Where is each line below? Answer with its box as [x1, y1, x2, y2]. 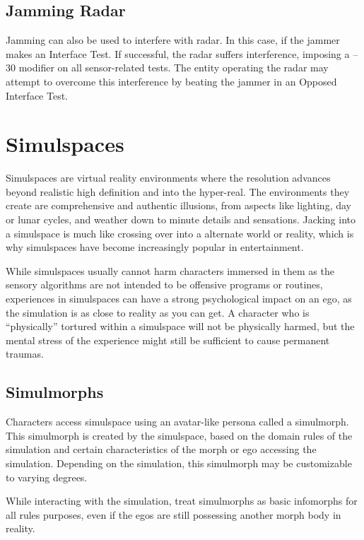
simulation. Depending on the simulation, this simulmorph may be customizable [6, 456, 352, 470]
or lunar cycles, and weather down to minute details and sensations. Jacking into [6, 212, 356, 227]
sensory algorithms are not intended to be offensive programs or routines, [6, 277, 323, 292]
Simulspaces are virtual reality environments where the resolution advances [6, 170, 331, 185]
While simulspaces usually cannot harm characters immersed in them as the [6, 263, 334, 278]
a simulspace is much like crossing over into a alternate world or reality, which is [6, 225, 354, 240]
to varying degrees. [6, 469, 88, 484]
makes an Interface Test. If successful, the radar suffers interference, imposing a [6, 46, 350, 61]
